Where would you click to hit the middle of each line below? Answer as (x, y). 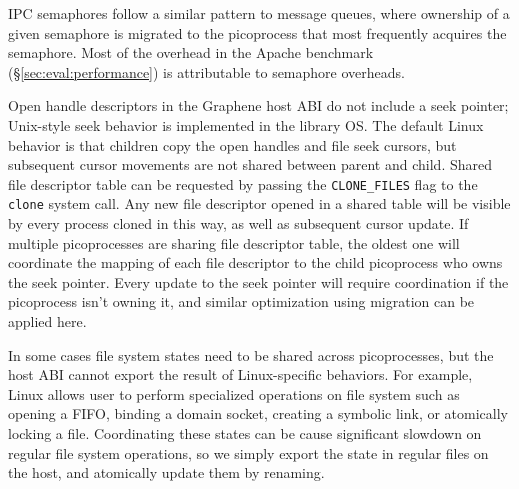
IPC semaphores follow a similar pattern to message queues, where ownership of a (259, 13)
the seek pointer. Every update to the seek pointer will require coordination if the (258, 281)
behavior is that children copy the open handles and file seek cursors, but (232, 144)
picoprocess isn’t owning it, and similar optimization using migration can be (241, 301)
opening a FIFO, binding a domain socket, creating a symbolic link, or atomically (258, 413)
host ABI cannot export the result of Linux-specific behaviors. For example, (240, 374)
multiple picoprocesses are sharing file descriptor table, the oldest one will (234, 242)
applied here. (47, 321)
